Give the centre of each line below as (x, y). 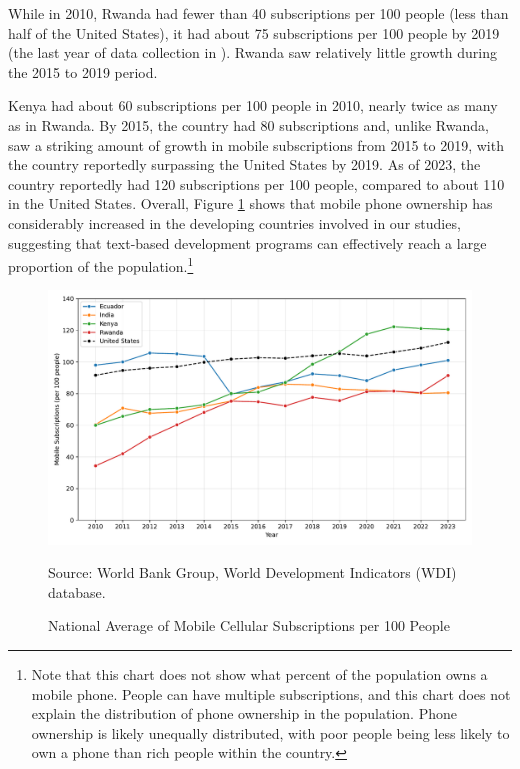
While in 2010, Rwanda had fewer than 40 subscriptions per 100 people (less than (258, 13)
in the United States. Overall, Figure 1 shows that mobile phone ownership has (250, 203)
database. (77, 591)
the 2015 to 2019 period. (83, 71)
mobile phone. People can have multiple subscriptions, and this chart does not (271, 693)
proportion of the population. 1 (101, 264)
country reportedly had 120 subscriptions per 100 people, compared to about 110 (256, 183)
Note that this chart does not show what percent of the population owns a (259, 673)
